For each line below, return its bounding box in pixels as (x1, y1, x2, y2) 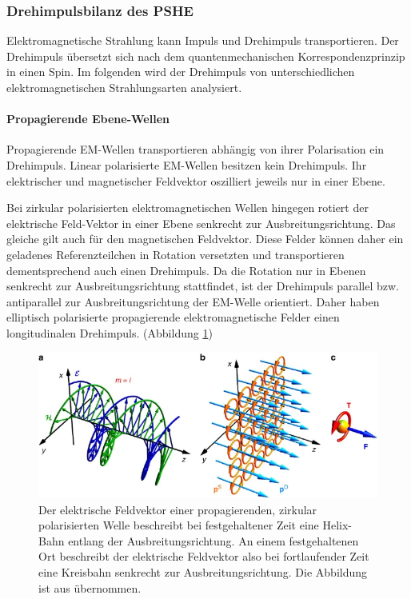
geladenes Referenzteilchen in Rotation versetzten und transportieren (6, 246, 345, 262)
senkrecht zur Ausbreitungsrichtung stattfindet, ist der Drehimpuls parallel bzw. (6, 278, 399, 294)
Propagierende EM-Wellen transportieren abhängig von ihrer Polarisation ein (6, 141, 385, 158)
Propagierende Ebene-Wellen (6, 110, 170, 127)
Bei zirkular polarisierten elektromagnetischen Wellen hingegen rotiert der (6, 199, 369, 216)
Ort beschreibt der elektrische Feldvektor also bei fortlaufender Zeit (38, 548, 369, 565)
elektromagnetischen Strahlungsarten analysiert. (6, 79, 242, 95)
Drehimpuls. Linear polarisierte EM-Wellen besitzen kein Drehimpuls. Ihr (6, 156, 367, 173)
